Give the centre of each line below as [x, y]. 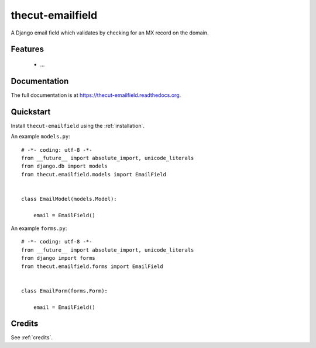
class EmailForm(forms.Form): [65, 291]
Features [27, 49]
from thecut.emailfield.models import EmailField [94, 174]
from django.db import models [65, 166]
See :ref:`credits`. [32, 337]
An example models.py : [40, 137]
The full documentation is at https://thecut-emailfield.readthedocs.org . [96, 95]
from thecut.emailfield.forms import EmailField [92, 266]
